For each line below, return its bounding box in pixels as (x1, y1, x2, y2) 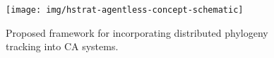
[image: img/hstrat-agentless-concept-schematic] (6, 5, 244, 15)
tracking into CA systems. (6, 39, 119, 54)
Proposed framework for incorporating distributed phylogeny (6, 25, 268, 40)
